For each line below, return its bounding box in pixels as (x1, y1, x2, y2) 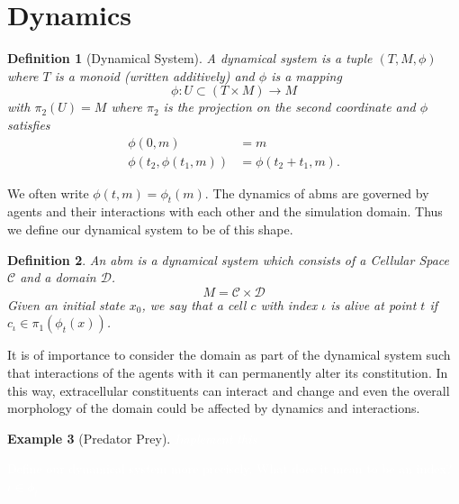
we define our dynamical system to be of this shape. (7, 219, 293, 238)
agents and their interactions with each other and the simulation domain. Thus (7, 202, 443, 221)
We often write (7, 183, 89, 202)
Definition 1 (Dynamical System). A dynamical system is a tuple (7, 49, 373, 68)
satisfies (7, 115, 50, 133)
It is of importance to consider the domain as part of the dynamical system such (7, 345, 451, 364)
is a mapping (271, 66, 342, 85)
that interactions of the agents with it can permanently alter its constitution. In (7, 362, 448, 381)
